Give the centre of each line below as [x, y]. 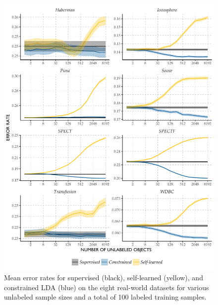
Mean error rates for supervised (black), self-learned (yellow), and [104, 277]
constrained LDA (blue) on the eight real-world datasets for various [107, 287]
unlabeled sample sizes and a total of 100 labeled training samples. [105, 297]
